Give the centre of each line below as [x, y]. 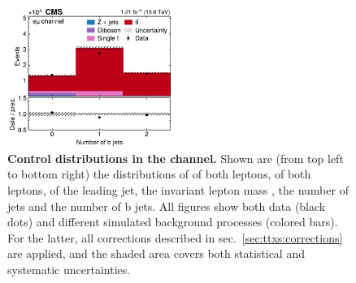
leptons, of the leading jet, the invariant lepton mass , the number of [178, 189]
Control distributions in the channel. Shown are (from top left [176, 158]
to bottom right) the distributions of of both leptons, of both [159, 174]
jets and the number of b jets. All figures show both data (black [167, 206]
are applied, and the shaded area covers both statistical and [156, 253]
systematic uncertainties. [69, 269]
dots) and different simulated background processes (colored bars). [173, 222]
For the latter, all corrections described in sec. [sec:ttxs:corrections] [175, 237]
